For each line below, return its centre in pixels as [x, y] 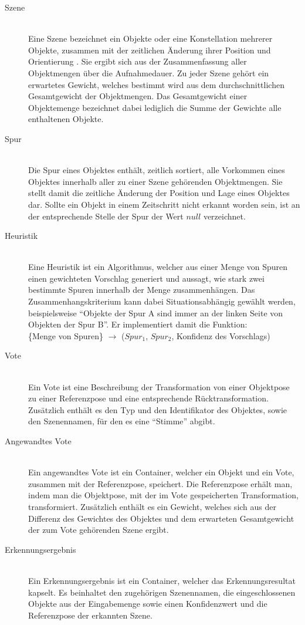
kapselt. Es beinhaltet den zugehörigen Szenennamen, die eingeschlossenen [162, 592]
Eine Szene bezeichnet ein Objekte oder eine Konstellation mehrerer [150, 38]
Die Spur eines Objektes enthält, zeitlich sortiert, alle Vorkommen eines [157, 170]
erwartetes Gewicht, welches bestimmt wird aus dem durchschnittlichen [156, 84]
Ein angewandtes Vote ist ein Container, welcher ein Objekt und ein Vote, [161, 472]
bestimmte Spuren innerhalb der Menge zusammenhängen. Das [142, 290]
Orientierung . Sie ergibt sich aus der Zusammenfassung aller [138, 61]
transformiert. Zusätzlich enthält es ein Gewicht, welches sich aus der [152, 506]
